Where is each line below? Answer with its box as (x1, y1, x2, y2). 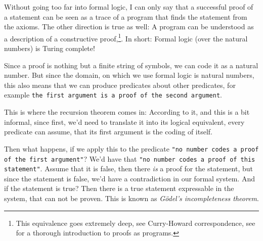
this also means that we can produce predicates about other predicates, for (4, 79, 236, 90)
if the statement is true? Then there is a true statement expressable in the (4, 183, 234, 194)
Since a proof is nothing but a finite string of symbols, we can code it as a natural (4, 60, 258, 70)
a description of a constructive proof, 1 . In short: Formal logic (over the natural (4, 31, 248, 43)
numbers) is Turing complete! (4, 43, 95, 54)
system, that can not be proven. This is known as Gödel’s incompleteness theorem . (4, 193, 259, 203)
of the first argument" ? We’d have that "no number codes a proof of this (4, 153, 255, 164)
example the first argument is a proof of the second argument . (4, 89, 222, 100)
